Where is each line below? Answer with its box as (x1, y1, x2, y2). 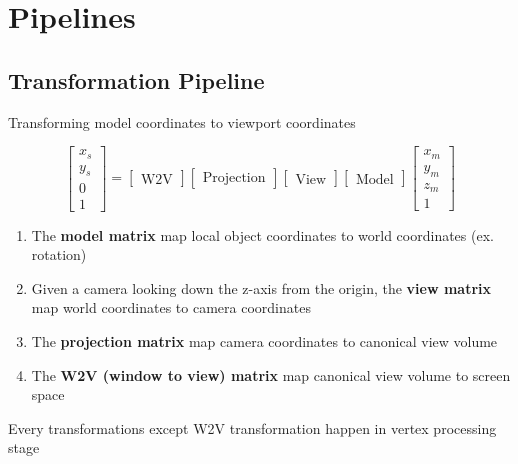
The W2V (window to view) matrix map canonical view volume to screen (31, 364, 511, 385)
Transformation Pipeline (8, 64, 265, 95)
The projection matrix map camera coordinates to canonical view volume (31, 330, 498, 351)
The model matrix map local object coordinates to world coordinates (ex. (31, 224, 494, 245)
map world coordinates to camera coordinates (31, 297, 311, 318)
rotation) (31, 244, 87, 265)
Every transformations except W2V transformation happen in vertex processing (8, 417, 497, 438)
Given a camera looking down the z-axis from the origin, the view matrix (31, 277, 492, 298)
